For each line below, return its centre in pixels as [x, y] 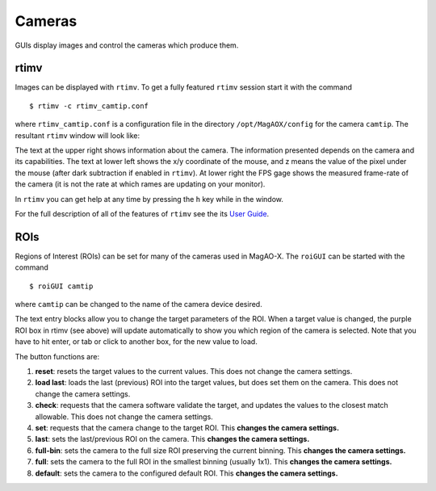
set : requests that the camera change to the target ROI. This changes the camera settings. [187, 427]
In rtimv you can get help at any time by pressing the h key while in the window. [149, 199]
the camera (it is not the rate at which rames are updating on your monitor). [140, 184]
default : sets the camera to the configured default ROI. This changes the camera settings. [187, 473]
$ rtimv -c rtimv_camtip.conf [89, 106]
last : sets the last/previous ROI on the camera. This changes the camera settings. [172, 439]
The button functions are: [57, 356]
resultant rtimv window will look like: [78, 135]
